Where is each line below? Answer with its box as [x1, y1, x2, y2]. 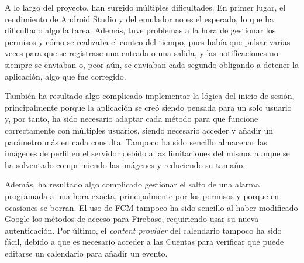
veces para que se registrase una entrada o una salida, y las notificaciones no [5, 47, 278, 59]
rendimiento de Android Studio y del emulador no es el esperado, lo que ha [5, 12, 274, 25]
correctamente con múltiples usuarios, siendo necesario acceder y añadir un [5, 124, 274, 136]
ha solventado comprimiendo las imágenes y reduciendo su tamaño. [5, 158, 246, 170]
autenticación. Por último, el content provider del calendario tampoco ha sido [5, 224, 282, 236]
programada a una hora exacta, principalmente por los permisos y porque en [5, 189, 279, 201]
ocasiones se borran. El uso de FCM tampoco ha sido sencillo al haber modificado [5, 201, 298, 213]
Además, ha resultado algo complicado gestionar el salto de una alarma [5, 178, 260, 190]
